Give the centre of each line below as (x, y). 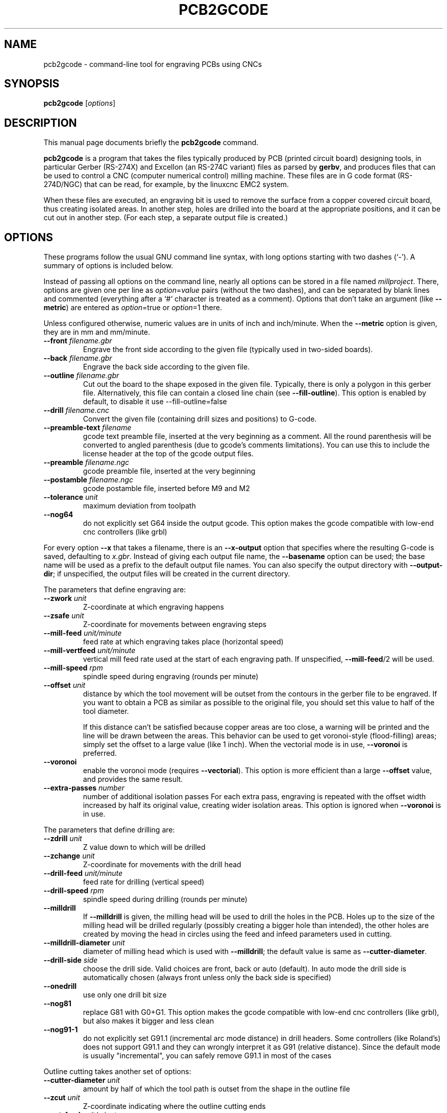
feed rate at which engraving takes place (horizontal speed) (183, 642)
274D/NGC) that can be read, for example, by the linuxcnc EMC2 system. (166, 184)
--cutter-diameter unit (82, 1080)
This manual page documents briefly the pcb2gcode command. (151, 143)
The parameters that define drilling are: (109, 830)
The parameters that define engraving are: (115, 590)
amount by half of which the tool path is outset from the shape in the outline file (216, 1089)
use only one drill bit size (125, 995)
